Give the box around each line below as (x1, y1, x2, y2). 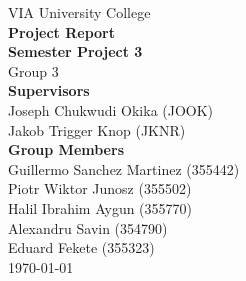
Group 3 (8, 60, 59, 81)
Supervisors (8, 80, 90, 101)
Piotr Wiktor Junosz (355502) (8, 178, 192, 199)
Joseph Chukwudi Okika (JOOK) (8, 99, 214, 120)
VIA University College (8, 2, 151, 22)
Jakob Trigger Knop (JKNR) (8, 119, 186, 140)
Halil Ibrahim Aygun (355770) (8, 197, 193, 218)
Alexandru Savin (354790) (8, 217, 168, 238)
